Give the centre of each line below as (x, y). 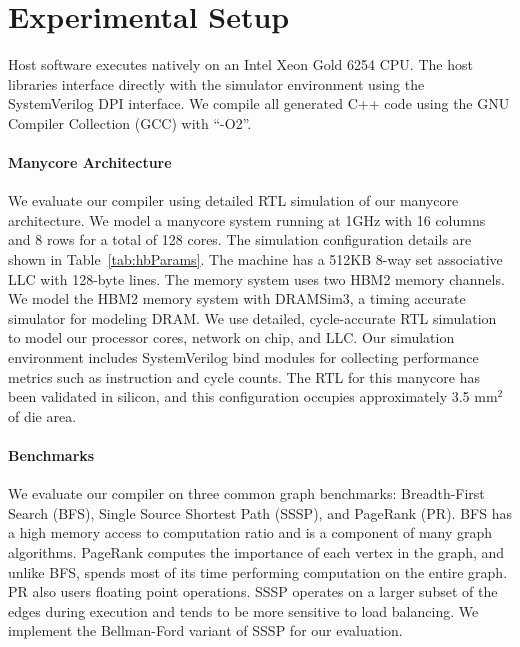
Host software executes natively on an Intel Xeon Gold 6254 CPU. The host (240, 64)
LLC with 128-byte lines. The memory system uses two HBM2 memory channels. (256, 278)
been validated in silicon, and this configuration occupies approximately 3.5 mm (253, 396)
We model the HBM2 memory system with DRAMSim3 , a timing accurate (237, 298)
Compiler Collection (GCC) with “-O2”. (130, 122)
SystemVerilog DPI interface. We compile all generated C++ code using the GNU (259, 103)
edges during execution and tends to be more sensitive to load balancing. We (243, 610)
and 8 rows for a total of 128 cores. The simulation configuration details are (240, 239)
